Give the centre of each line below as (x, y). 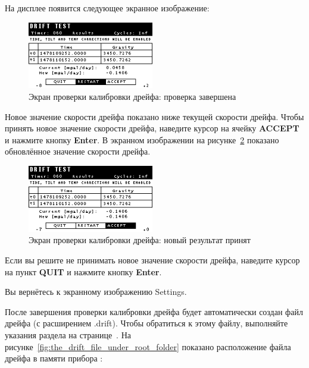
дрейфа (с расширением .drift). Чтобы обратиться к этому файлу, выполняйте (146, 323)
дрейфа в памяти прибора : (54, 358)
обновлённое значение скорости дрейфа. (78, 151)
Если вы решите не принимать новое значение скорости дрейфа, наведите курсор (152, 260)
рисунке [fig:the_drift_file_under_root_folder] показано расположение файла (148, 346)
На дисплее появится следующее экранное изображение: (107, 8)
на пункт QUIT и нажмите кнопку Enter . (83, 271)
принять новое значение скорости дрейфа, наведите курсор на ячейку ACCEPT (152, 128)
